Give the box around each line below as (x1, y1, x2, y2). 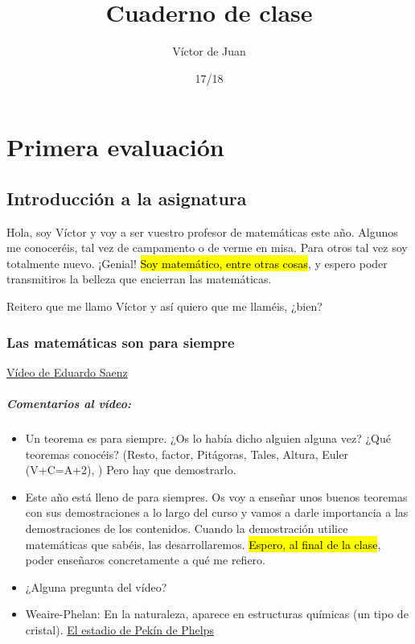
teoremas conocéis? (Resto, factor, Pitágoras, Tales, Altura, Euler (25, 445, 349, 462)
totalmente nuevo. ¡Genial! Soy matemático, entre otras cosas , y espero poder (6, 254, 388, 271)
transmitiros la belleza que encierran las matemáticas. (6, 270, 272, 287)
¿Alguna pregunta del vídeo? (25, 578, 167, 595)
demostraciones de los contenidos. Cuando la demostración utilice (25, 520, 348, 537)
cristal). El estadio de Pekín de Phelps (25, 621, 214, 638)
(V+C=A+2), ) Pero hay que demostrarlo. (25, 461, 236, 478)
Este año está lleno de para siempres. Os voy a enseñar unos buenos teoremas (25, 488, 408, 505)
